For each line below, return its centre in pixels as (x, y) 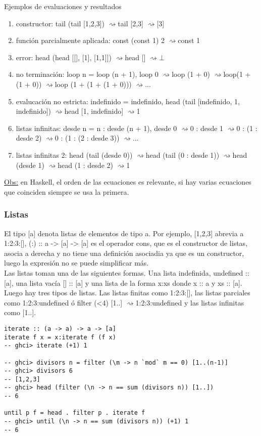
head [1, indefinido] (94, 111)
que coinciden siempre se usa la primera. (67, 191)
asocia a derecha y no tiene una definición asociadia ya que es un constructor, (124, 253)
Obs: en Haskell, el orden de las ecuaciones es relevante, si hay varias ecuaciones (128, 182)
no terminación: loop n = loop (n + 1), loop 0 (87, 74)
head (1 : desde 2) (85, 165)
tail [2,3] (130, 23)
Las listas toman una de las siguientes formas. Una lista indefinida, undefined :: (127, 272)
